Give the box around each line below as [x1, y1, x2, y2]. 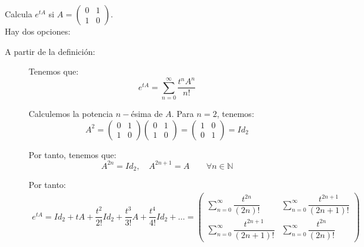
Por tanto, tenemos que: [29, 148, 116, 160]
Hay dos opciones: [5, 25, 70, 37]
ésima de [131, 107, 163, 120]
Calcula [5, 8, 32, 20]
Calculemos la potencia [29, 107, 113, 120]
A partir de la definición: [5, 45, 95, 57]
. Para [171, 107, 194, 120]
